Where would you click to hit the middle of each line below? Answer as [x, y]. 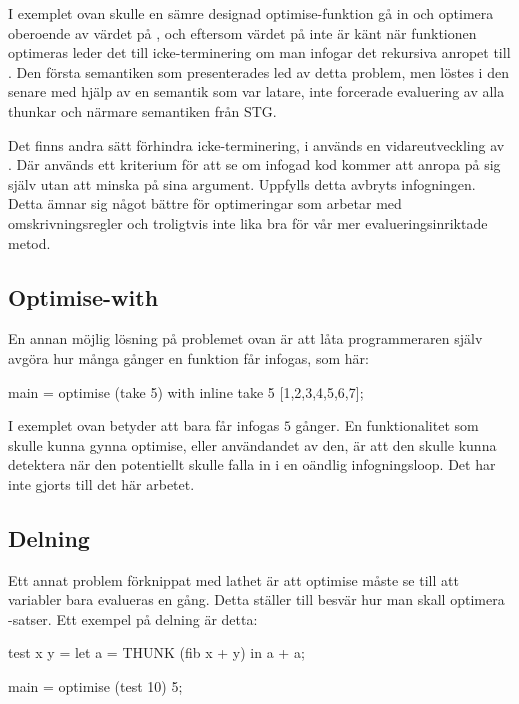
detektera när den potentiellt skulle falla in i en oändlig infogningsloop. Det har [252, 464]
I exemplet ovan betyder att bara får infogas [144, 425]
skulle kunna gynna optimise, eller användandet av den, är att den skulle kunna [252, 444]
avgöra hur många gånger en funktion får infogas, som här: [188, 357]
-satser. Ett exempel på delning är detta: [133, 618]
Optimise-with [83, 296]
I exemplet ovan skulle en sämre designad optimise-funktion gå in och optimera [251, 13]
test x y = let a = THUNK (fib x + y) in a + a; [156, 652]
